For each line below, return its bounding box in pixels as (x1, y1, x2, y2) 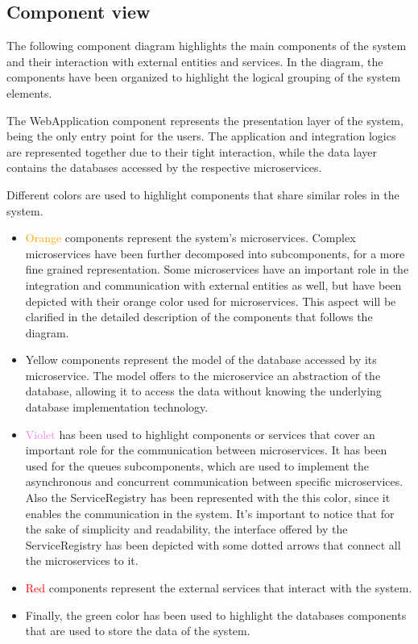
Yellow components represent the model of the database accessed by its (25, 351, 377, 368)
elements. (6, 84, 52, 101)
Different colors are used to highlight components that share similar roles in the (6, 186, 399, 203)
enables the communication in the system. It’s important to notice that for (25, 504, 395, 521)
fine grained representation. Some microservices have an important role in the (25, 261, 409, 278)
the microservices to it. (25, 552, 139, 569)
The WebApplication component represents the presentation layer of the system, (6, 111, 404, 128)
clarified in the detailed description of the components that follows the (25, 308, 373, 325)
